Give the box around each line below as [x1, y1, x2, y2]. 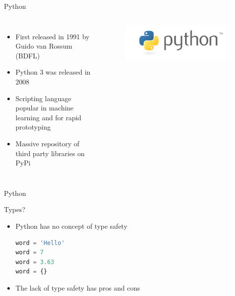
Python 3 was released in [15, 67, 91, 77]
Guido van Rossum [15, 41, 72, 51]
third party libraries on [15, 148, 85, 158]
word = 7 [15, 249, 44, 256]
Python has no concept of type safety [15, 220, 128, 231]
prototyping [15, 122, 51, 132]
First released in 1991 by [15, 31, 90, 41]
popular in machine [15, 103, 74, 113]
